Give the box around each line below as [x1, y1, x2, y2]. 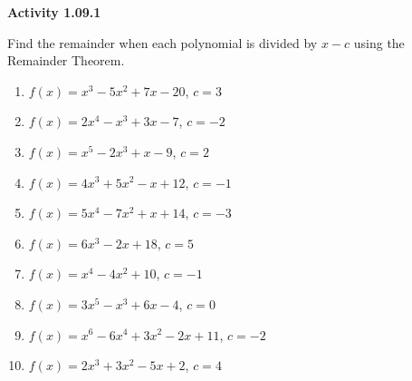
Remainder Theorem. [7, 51, 125, 70]
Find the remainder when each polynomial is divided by [7, 33, 318, 52]
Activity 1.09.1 [7, 3, 101, 21]
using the [353, 33, 405, 52]
